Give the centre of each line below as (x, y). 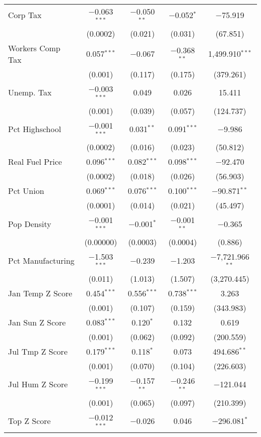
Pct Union (26, 191)
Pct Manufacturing (41, 260)
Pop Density (30, 224)
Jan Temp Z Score (40, 293)
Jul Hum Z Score (38, 384)
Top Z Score (29, 421)
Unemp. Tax (30, 92)
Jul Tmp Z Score (38, 351)
